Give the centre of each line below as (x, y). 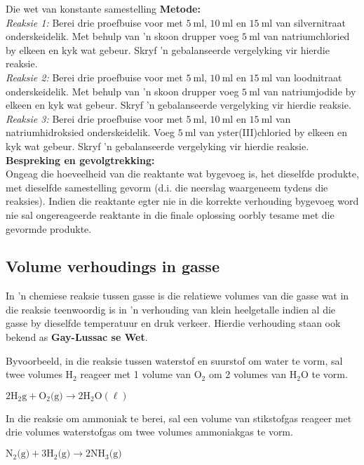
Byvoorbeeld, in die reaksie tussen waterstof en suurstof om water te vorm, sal (174, 360)
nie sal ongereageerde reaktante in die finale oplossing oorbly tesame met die (170, 214)
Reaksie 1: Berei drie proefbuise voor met (94, 22)
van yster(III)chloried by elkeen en (273, 132)
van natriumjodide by (310, 91)
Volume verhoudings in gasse (113, 266)
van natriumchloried (306, 36)
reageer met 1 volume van (136, 374)
